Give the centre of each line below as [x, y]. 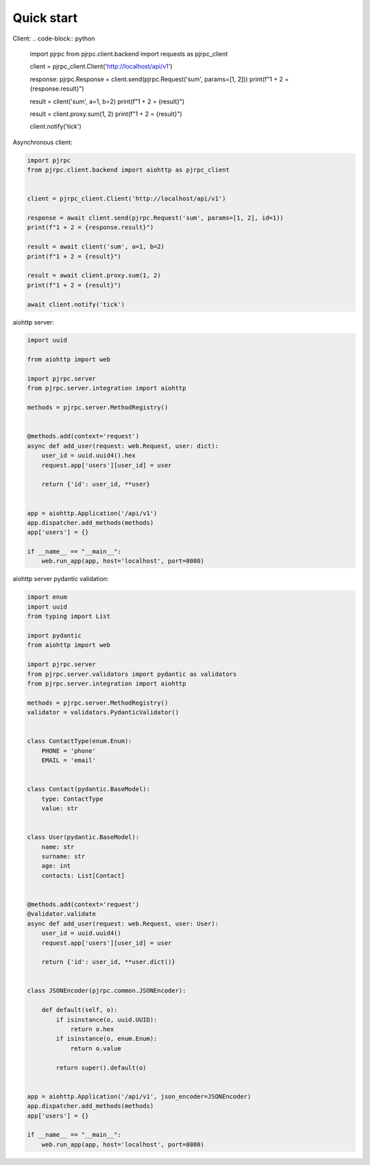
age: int [56, 866]
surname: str [63, 856]
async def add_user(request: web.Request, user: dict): [123, 446]
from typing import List [69, 616]
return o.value [96, 1048]
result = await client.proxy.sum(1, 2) [94, 275]
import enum [47, 597]
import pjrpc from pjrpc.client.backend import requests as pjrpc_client [129, 54]
